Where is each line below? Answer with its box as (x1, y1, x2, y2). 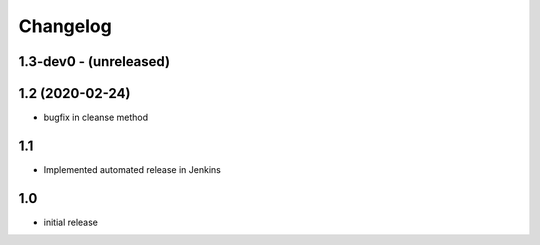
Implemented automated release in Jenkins (43, 163, 222, 175)
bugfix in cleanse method (43, 111, 149, 124)
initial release (43, 216, 99, 228)
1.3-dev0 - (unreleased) (18, 53, 170, 70)
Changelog (18, 15, 112, 37)
